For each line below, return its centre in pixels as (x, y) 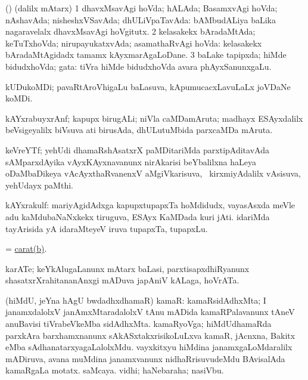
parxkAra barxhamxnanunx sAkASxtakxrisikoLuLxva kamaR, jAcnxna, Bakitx (150, 335)
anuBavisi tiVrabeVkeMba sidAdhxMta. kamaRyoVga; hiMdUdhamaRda (139, 324)
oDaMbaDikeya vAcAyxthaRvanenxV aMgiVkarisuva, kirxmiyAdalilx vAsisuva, (153, 173)
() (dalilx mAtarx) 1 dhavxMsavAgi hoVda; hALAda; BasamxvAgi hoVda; (141, 8)
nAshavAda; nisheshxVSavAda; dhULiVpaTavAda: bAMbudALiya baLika (141, 19)
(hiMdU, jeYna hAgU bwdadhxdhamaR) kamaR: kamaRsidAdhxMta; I (136, 300)
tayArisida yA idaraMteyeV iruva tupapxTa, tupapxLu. (107, 228)
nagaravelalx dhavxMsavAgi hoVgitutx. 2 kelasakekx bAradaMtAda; (130, 31)
